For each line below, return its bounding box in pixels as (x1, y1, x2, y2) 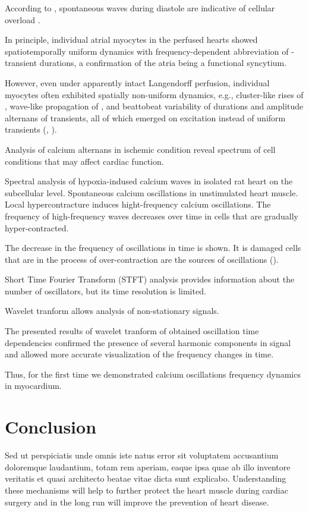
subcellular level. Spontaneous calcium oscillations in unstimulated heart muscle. (5, 186, 298, 199)
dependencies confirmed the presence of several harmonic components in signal (5, 336, 291, 348)
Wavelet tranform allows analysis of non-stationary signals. (5, 304, 219, 317)
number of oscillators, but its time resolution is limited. (5, 284, 206, 297)
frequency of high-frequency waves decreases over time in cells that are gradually (5, 209, 299, 222)
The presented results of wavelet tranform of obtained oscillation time (5, 325, 259, 337)
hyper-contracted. (5, 221, 69, 234)
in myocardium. (5, 379, 62, 392)
